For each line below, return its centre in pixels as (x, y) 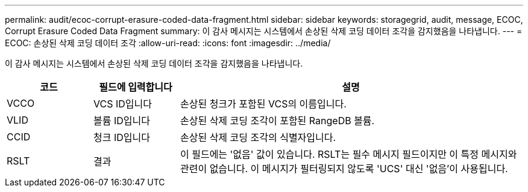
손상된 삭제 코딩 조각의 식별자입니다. (258, 137)
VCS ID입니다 (122, 104)
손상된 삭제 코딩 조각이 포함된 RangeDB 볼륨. (277, 121)
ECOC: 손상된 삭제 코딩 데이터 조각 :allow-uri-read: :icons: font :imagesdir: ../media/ (168, 43)
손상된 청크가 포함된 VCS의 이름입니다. (263, 104)
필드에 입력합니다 (136, 87)
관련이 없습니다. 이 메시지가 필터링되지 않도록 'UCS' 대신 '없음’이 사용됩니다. (344, 169)
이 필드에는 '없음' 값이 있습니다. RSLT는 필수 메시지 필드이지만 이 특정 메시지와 (348, 154)
